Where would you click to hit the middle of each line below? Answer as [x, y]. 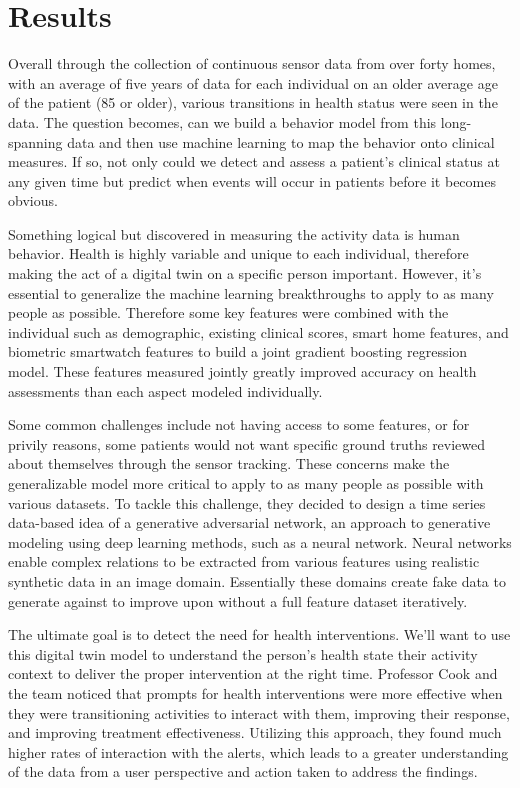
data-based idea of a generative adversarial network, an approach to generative [249, 522]
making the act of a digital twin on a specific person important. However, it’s [245, 273]
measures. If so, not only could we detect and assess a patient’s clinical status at [254, 161]
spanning [35, 141]
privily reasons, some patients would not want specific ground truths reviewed [247, 443]
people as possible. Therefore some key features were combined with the [228, 312]
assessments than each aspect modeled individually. [165, 390]
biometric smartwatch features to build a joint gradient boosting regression [238, 351]
